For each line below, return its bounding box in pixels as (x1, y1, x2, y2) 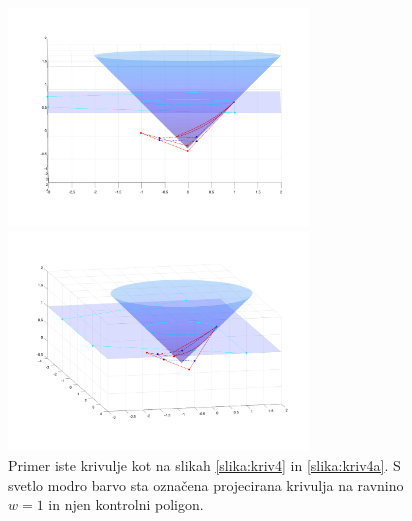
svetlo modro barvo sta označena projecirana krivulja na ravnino (8, 474, 404, 495)
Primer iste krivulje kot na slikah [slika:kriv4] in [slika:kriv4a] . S (8, 454, 401, 475)
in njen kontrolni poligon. (48, 494, 204, 515)
